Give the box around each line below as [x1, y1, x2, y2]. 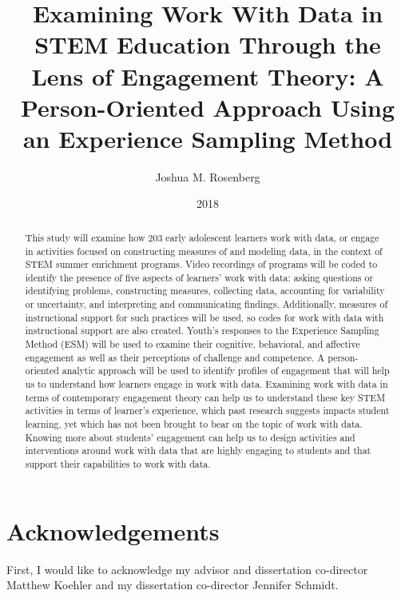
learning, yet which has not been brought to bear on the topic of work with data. [25, 417, 363, 431]
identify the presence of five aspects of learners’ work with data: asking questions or [25, 270, 374, 284]
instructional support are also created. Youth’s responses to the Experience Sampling [25, 324, 379, 337]
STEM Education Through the [34, 28, 381, 61]
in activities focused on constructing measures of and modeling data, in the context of [25, 244, 383, 257]
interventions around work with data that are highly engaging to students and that [25, 444, 371, 457]
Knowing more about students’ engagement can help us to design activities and [25, 430, 355, 444]
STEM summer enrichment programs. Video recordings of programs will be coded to [25, 257, 378, 271]
